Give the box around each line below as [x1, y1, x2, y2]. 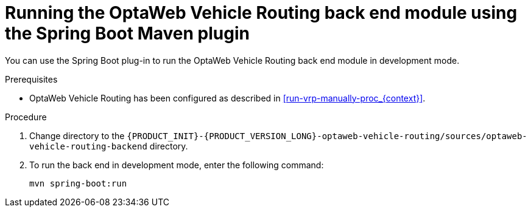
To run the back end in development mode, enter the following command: [29, 159, 324, 170]
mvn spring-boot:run [29, 178, 127, 188]
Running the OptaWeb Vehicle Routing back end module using [5, 2, 518, 23]
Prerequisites [5, 74, 58, 84]
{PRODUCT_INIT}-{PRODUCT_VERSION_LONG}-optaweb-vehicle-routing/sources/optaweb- [127, 131, 527, 141]
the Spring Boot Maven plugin [5, 23, 250, 44]
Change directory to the [29, 130, 125, 141]
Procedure [5, 111, 47, 122]
